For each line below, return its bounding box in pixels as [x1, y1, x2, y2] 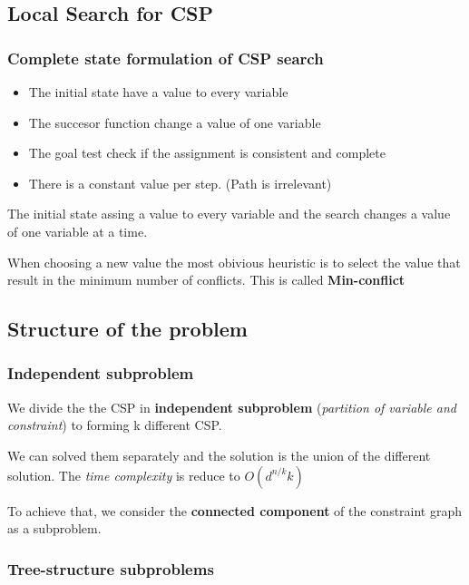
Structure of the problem [7, 315, 248, 343]
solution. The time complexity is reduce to [7, 465, 240, 484]
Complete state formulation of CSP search [7, 46, 324, 69]
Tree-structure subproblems [7, 557, 214, 580]
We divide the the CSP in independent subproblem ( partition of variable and [7, 397, 456, 416]
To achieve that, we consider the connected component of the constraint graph [7, 501, 463, 520]
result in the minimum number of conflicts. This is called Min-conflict [7, 270, 405, 289]
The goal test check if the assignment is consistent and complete [28, 143, 386, 162]
